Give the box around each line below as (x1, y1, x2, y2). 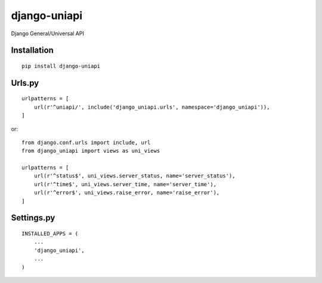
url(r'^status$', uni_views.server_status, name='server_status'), (33, 173, 236, 179)
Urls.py (11, 78, 39, 88)
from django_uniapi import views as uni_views (21, 147, 160, 155)
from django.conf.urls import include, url (21, 139, 151, 146)
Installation (11, 45, 54, 56)
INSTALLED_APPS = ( (21, 230, 79, 237)
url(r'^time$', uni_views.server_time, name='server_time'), (33, 181, 217, 187)
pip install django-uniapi (21, 63, 101, 69)
